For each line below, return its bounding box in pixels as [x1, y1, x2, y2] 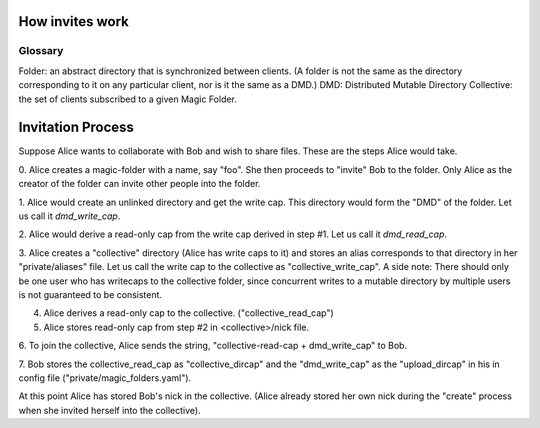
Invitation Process [18, 119, 135, 136]
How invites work [18, 13, 130, 30]
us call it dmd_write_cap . [18, 210, 121, 222]
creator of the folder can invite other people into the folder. [18, 178, 261, 190]
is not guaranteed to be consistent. [18, 288, 163, 300]
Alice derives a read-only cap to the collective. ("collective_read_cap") [43, 307, 334, 319]
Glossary [18, 44, 64, 58]
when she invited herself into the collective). [18, 404, 201, 416]
